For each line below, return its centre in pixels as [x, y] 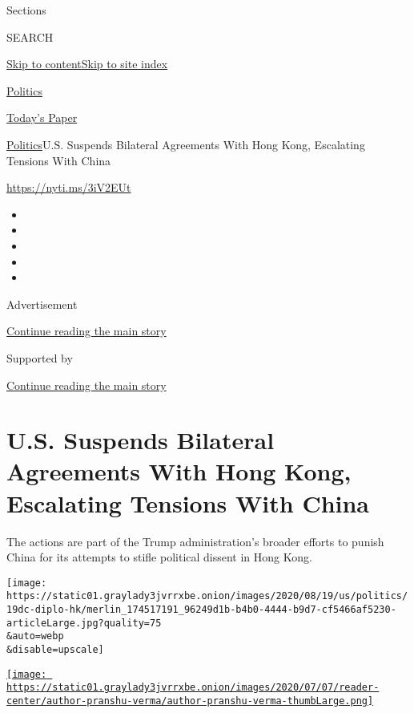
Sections [26, 10]
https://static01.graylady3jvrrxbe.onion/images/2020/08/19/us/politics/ [207, 596]
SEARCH [30, 36]
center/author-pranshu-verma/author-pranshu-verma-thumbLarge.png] [190, 701]
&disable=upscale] [55, 650]
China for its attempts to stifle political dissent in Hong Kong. [159, 557]
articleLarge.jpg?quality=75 [84, 623]
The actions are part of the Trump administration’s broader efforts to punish [195, 541]
